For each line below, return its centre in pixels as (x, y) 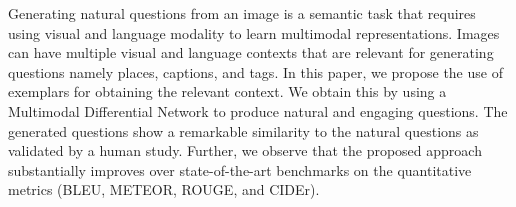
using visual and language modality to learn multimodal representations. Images (254, 32)
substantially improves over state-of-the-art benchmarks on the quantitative (240, 169)
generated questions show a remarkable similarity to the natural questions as (243, 130)
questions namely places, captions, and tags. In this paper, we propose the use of (255, 71)
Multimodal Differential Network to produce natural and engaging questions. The (258, 110)
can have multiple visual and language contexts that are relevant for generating (251, 52)
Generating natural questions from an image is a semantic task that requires (242, 13)
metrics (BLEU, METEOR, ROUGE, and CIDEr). (164, 189)
